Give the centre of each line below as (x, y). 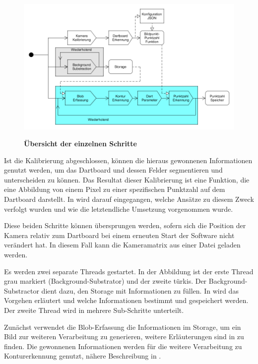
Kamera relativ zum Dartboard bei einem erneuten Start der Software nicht (119, 235)
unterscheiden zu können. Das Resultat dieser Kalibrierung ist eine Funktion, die (127, 179)
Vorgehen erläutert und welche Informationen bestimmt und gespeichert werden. (126, 300)
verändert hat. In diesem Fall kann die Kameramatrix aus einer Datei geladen (122, 245)
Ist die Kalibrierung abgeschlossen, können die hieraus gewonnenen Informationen (128, 160)
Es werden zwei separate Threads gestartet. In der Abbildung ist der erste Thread (129, 271)
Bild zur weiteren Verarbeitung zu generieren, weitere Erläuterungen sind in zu (124, 336)
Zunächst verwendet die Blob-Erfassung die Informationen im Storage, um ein (123, 327)
